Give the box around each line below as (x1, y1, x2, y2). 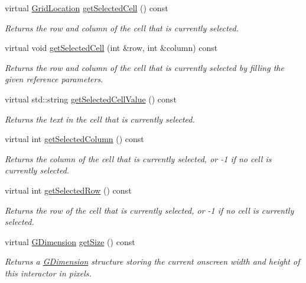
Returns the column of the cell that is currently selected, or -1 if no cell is (5, 152, 272, 165)
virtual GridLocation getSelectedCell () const (5, 2, 168, 14)
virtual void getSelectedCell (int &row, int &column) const (5, 41, 218, 54)
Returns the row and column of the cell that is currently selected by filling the (5, 61, 284, 73)
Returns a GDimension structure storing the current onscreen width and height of (5, 255, 300, 268)
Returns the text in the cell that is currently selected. (5, 112, 195, 125)
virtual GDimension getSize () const (5, 235, 135, 247)
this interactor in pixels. (5, 266, 92, 279)
